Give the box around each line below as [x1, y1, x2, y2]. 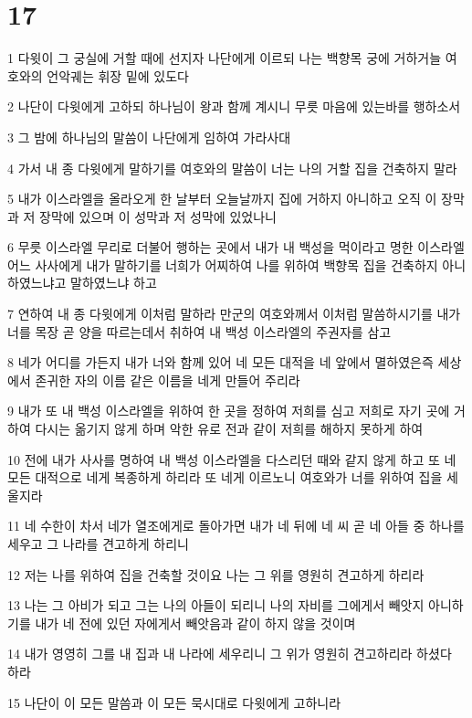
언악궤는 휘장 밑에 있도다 [47, 66, 189, 85]
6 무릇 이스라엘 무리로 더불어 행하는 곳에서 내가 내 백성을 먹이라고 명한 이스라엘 [7, 238, 465, 257]
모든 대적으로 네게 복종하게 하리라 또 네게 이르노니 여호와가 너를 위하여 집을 [7, 468, 443, 487]
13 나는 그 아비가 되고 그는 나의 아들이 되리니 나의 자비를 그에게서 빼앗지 [7, 596, 425, 615]
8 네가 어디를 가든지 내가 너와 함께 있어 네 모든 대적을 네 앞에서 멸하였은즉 [7, 353, 434, 372]
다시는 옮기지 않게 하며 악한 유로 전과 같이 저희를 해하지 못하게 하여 [35, 419, 424, 438]
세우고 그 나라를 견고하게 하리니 [7, 534, 189, 553]
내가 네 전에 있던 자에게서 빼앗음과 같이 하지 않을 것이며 [35, 613, 356, 632]
